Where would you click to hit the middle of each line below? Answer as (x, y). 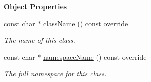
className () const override (86, 23)
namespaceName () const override (95, 57)
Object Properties (36, 6)
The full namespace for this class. (55, 74)
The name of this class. (40, 40)
